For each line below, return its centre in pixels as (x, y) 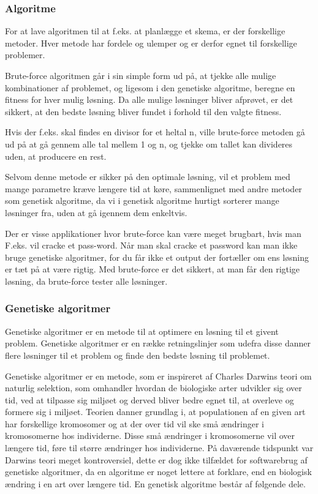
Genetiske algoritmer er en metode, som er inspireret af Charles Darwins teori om (158, 376)
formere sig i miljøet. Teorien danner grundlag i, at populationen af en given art (155, 412)
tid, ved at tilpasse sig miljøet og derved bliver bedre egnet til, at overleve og (150, 399)
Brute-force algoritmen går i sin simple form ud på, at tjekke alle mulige (141, 75)
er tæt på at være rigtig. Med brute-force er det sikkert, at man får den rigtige (153, 269)
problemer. (25, 55)
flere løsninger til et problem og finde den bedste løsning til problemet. (138, 355)
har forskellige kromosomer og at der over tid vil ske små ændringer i (134, 423)
